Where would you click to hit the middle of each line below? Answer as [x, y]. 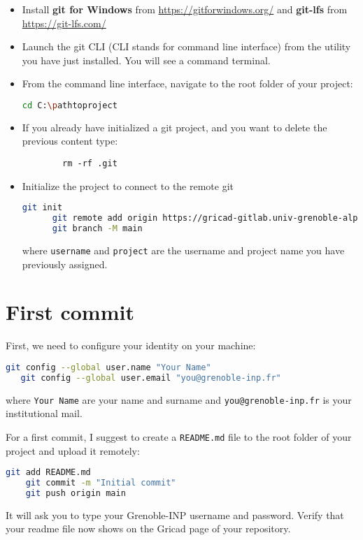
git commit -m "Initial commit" [101, 483]
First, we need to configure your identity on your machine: [131, 345]
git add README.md [48, 473]
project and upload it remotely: [73, 450]
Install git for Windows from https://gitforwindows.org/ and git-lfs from [185, 9]
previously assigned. [65, 264]
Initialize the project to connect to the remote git [128, 185]
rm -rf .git [90, 164]
